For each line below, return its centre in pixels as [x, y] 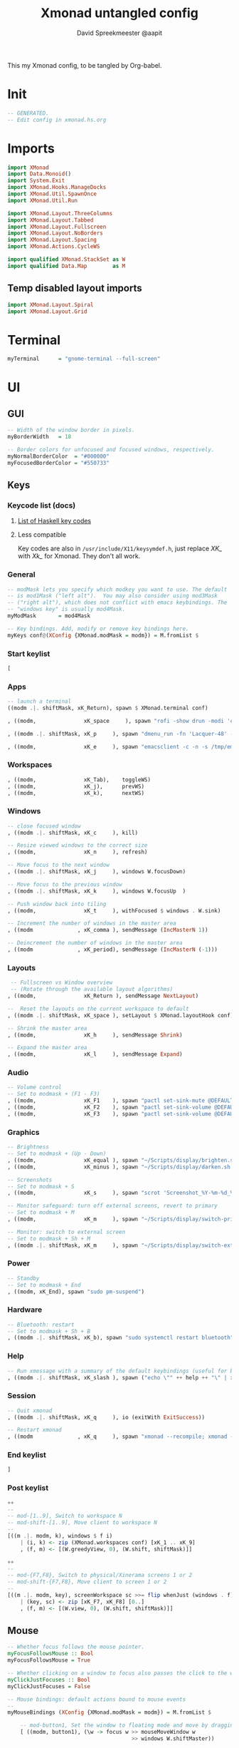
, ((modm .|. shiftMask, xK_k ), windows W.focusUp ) [97, 891]
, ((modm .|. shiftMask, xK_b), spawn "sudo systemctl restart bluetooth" [121, 1338]
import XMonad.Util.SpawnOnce [52, 194]
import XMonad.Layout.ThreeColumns [60, 213]
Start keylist [29, 654]
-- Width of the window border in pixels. [71, 430]
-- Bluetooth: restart [41, 1325]
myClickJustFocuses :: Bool [49, 1680]
